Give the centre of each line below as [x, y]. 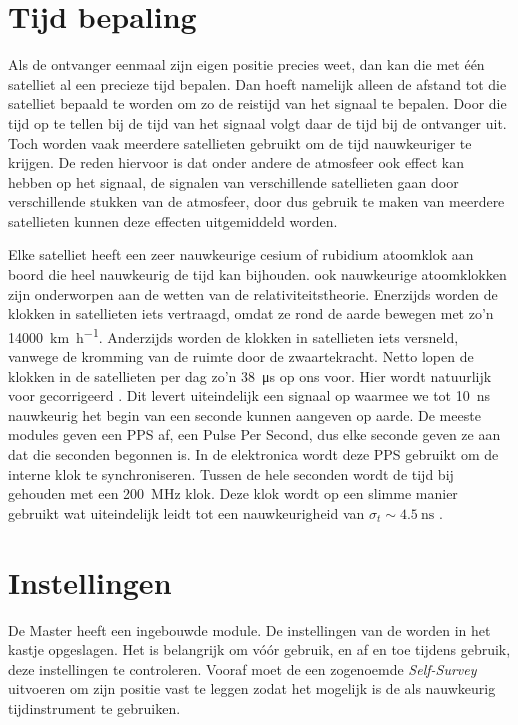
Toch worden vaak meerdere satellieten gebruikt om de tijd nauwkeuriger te [240, 142]
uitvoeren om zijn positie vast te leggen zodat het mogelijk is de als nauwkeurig [252, 688]
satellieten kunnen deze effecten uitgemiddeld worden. [173, 220]
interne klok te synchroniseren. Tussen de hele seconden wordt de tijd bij [231, 473]
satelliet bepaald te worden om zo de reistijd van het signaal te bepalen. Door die [257, 103]
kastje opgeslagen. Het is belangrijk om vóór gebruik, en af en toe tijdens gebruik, [259, 649]
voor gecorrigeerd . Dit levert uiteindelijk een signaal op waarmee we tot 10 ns [249, 395]
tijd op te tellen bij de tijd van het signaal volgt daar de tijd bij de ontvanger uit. [257, 122]
